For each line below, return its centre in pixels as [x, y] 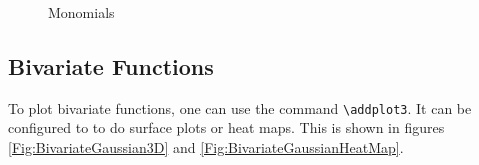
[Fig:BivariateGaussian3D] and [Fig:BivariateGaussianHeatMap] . [206, 147]
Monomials [81, 12]
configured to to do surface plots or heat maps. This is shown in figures [226, 127]
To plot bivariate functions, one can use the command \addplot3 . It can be [240, 107]
